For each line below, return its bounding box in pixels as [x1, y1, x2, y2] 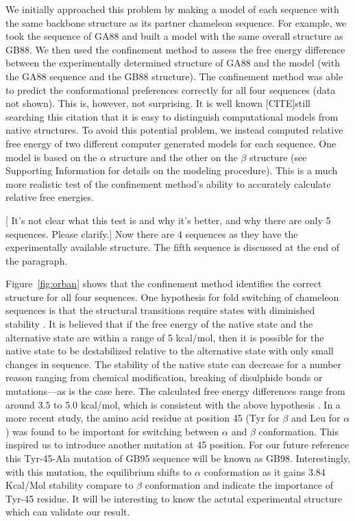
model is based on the [5, 149, 97, 164]
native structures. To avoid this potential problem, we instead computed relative [5, 123, 343, 137]
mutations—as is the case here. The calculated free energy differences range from [5, 384, 345, 398]
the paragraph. [5, 253, 68, 267]
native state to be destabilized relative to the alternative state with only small [5, 343, 334, 358]
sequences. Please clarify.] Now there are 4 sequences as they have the [5, 226, 298, 241]
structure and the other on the [109, 149, 238, 164]
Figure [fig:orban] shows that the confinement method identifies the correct [5, 276, 322, 291]
